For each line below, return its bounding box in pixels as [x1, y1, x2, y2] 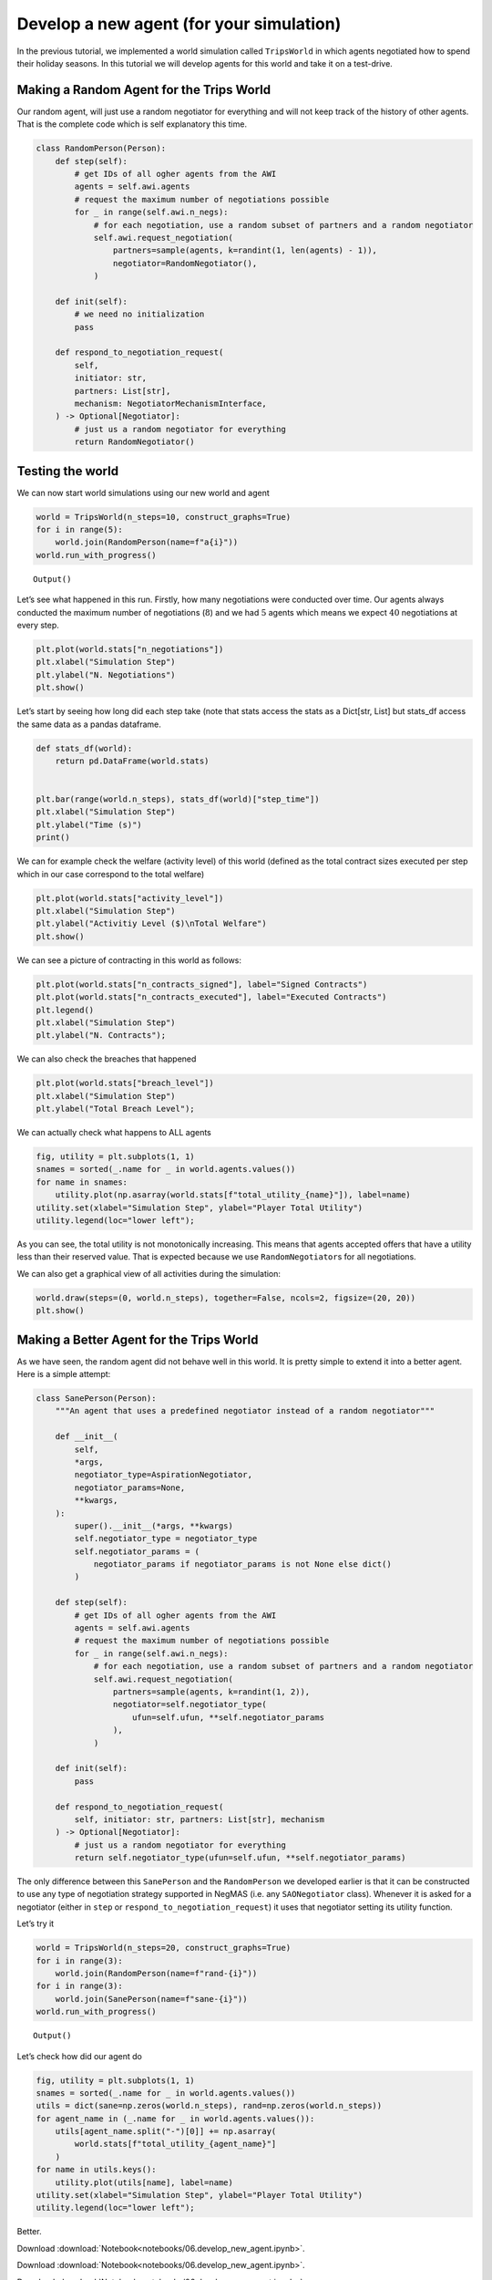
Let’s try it [16, 1918, 55, 1929]
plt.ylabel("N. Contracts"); [36, 1031, 167, 1041]
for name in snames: [36, 1176, 128, 1187]
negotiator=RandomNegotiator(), [112, 258, 258, 268]
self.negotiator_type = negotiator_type [74, 1533, 258, 1544]
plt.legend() [36, 1004, 95, 1015]
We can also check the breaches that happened [16, 1053, 197, 1064]
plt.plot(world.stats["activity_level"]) [36, 893, 224, 903]
